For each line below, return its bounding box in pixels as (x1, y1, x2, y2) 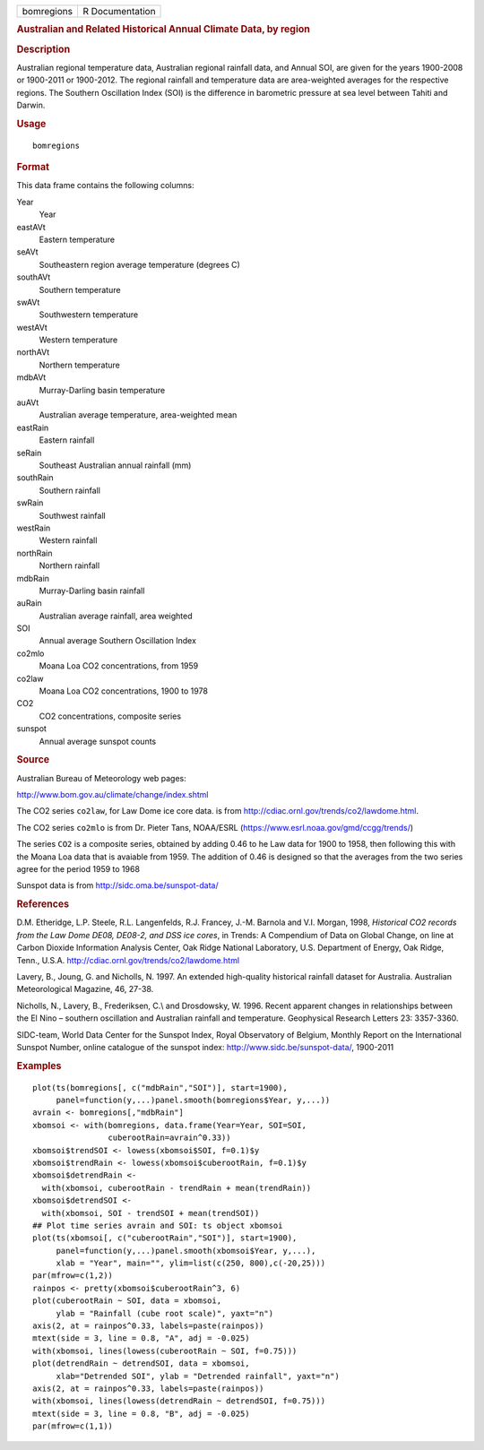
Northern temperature (39, 359, 120, 370)
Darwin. (16, 99, 46, 111)
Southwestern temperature (39, 309, 139, 320)
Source (16, 754, 50, 766)
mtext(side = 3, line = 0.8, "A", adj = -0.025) (32, 1333, 250, 1343)
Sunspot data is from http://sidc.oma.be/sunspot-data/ (16, 880, 219, 891)
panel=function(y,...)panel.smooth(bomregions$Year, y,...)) (56, 1094, 331, 1105)
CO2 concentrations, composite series (39, 711, 182, 721)
